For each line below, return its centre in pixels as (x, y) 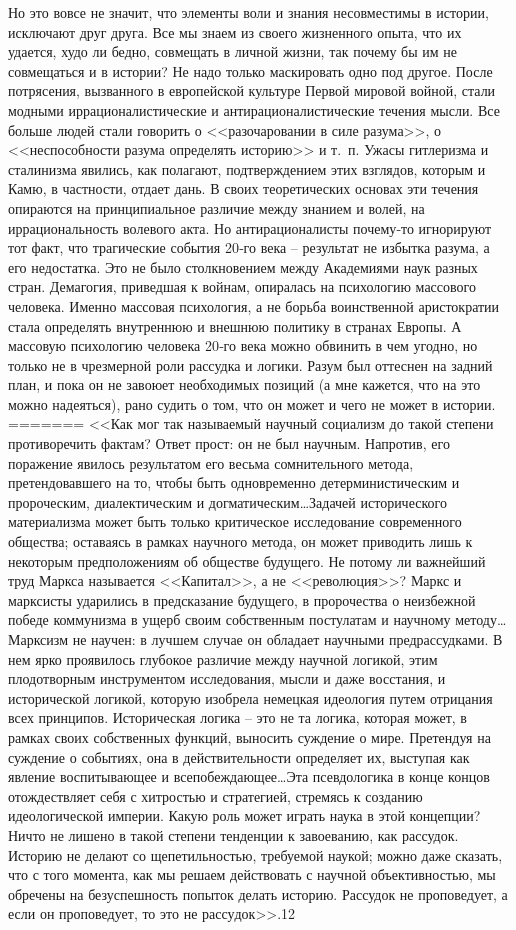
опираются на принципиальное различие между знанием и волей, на (216, 207)
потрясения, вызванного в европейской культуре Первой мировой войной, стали (252, 90)
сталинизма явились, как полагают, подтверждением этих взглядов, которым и (247, 168)
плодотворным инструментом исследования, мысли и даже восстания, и (227, 678)
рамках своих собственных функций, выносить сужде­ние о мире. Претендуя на (249, 736)
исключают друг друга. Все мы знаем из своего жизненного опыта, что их (235, 31)
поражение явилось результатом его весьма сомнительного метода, (211, 462)
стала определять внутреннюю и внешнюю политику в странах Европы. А (235, 325)
